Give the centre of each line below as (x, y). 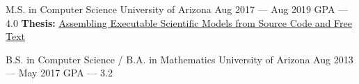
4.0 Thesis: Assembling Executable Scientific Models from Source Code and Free (179, 22)
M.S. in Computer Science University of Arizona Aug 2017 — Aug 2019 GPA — (177, 9)
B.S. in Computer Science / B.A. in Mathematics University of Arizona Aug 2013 (179, 59)
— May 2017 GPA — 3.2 (59, 73)
